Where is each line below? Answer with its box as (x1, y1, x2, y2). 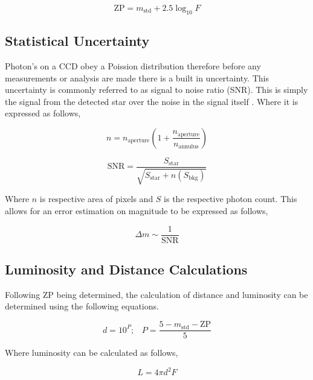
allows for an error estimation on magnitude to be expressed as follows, (5, 204, 268, 217)
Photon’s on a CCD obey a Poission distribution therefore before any (5, 60, 261, 72)
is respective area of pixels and (39, 192, 153, 205)
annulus (178, 144, 199, 150)
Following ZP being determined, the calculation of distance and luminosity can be (5, 288, 308, 300)
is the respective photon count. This (164, 192, 297, 205)
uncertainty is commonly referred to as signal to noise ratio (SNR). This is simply (5, 83, 308, 96)
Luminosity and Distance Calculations (5, 260, 248, 279)
